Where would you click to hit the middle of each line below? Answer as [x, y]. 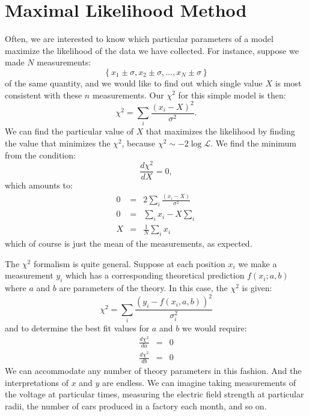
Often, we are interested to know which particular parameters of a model [139, 39]
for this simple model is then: [232, 95]
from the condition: [40, 155]
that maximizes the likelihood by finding [220, 131]
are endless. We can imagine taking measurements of [199, 382]
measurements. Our [128, 95]
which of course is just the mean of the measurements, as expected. [129, 243]
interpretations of [37, 382]
